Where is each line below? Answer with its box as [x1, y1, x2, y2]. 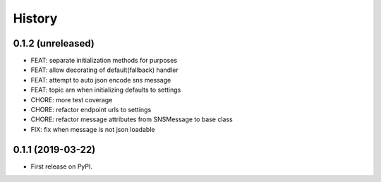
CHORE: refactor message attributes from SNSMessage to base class [30, 115, 233, 123]
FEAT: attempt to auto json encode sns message [30, 75, 171, 84]
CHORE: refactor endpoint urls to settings [30, 106, 152, 114]
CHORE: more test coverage [30, 95, 113, 104]
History [13, 11, 58, 26]
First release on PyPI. [30, 162, 93, 171]
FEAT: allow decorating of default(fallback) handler [30, 66, 179, 74]
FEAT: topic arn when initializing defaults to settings [30, 85, 181, 95]
